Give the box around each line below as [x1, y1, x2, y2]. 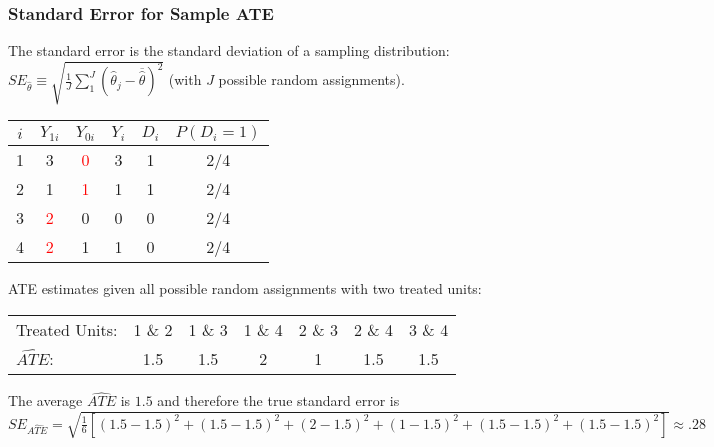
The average [8, 390, 83, 411]
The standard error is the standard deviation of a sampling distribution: [8, 40, 450, 61]
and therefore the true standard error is [157, 390, 400, 411]
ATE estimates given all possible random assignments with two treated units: [8, 278, 482, 299]
